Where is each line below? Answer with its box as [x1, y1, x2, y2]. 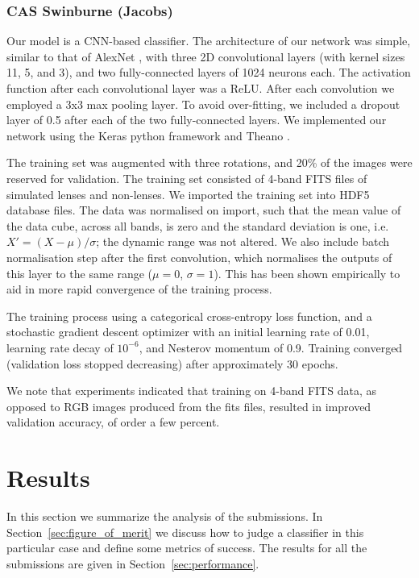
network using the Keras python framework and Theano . [6, 127, 290, 143]
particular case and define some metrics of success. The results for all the [6, 539, 367, 556]
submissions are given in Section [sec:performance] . [6, 555, 259, 572]
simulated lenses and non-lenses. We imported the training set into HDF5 [6, 185, 370, 202]
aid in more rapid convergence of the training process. [6, 281, 272, 297]
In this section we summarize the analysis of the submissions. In [6, 508, 323, 524]
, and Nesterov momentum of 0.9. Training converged [139, 339, 403, 356]
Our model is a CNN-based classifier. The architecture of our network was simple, [6, 32, 411, 49]
